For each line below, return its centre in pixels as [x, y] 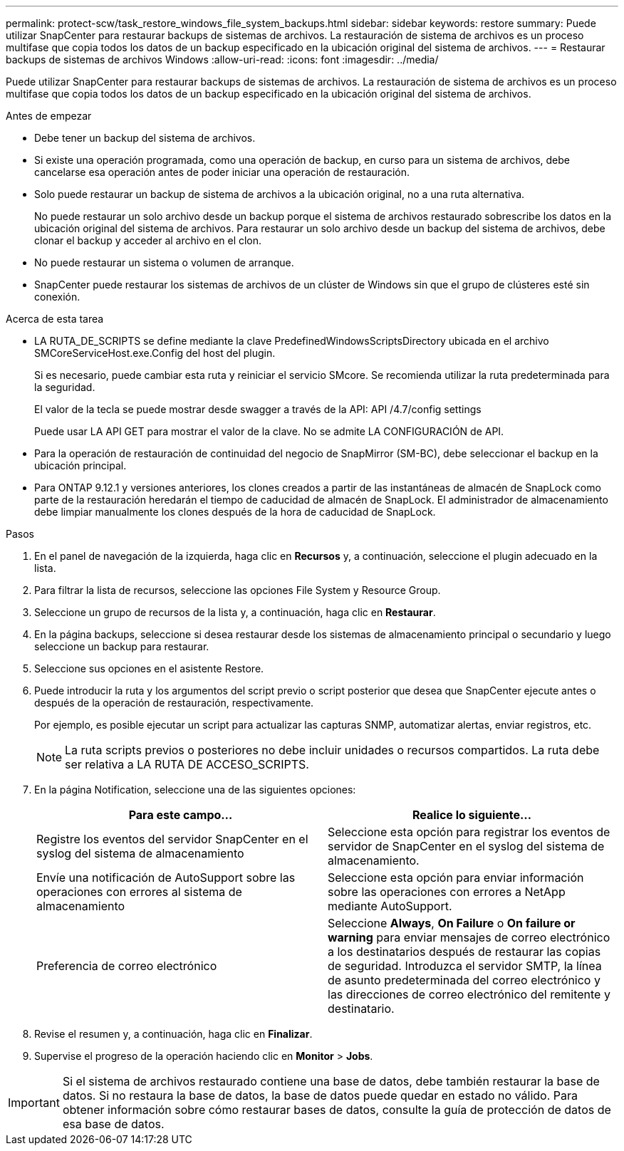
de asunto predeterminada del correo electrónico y [464, 980]
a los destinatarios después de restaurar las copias [464, 952]
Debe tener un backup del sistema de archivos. [145, 138]
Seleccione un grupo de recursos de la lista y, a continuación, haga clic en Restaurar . [235, 612]
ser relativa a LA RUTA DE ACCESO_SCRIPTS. [187, 764]
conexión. [57, 297]
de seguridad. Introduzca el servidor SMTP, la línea [465, 966]
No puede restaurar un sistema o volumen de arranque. [164, 262]
